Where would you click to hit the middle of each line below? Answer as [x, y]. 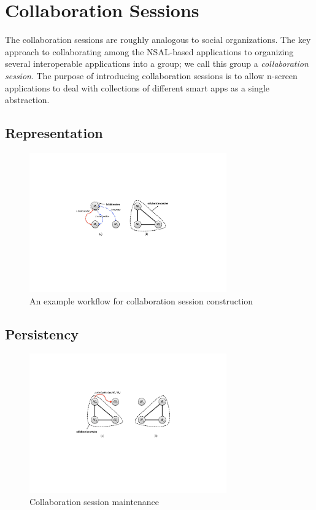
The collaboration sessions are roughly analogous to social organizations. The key [158, 40]
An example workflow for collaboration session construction [141, 300]
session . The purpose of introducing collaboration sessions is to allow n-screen [151, 75]
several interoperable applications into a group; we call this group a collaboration [157, 64]
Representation [54, 133]
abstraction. [27, 100]
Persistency [42, 334]
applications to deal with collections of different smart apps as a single [137, 87]
